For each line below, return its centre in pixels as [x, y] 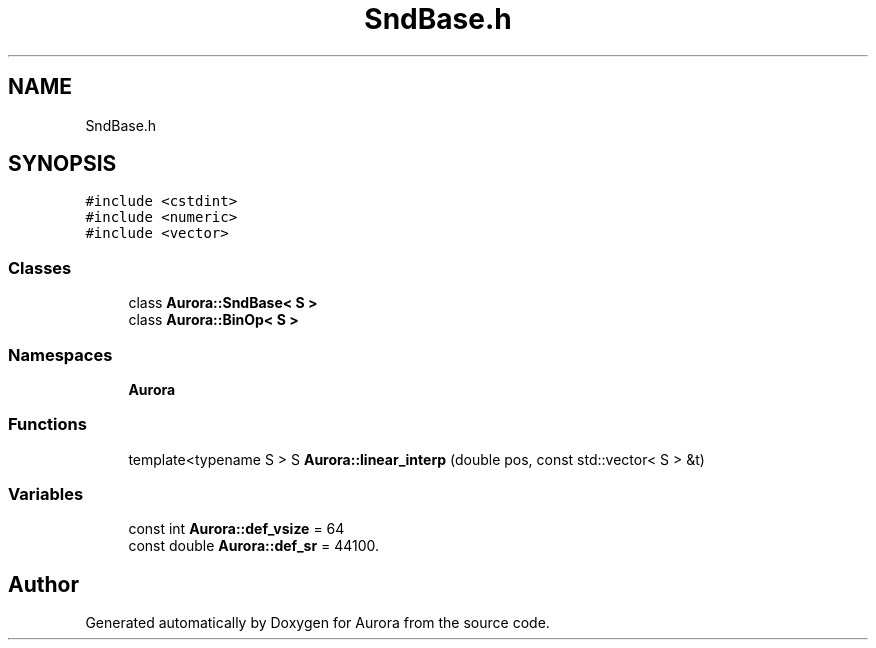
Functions [47, 424]
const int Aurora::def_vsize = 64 [236, 529]
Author [43, 584]
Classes [40, 267]
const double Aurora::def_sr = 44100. [254, 546]
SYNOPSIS [62, 164]
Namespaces [60, 354]
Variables [46, 494]
